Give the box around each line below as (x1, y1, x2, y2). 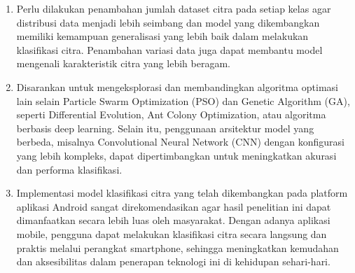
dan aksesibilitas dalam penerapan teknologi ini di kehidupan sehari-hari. (16, 254, 330, 269)
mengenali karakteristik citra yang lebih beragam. (16, 56, 230, 71)
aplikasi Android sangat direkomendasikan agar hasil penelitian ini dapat (16, 199, 331, 213)
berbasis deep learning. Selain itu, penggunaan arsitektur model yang (16, 120, 314, 135)
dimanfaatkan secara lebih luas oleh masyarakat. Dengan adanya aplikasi (16, 213, 330, 227)
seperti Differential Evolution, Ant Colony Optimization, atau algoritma (16, 107, 326, 122)
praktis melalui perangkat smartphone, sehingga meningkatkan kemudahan (16, 240, 339, 255)
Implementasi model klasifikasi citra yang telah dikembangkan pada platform (16, 185, 348, 200)
